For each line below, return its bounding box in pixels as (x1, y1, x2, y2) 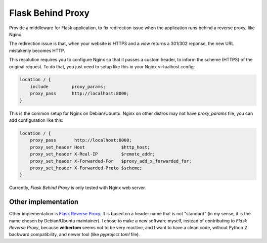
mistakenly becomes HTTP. (9, 48, 65, 53)
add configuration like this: (9, 117, 64, 123)
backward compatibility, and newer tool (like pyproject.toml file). (9, 232, 140, 238)
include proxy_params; (30, 84, 106, 89)
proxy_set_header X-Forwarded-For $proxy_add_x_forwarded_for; (30, 158, 192, 164)
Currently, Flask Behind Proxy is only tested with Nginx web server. (9, 185, 146, 191)
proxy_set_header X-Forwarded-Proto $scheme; (30, 165, 142, 171)
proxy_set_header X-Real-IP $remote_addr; (30, 151, 155, 157)
